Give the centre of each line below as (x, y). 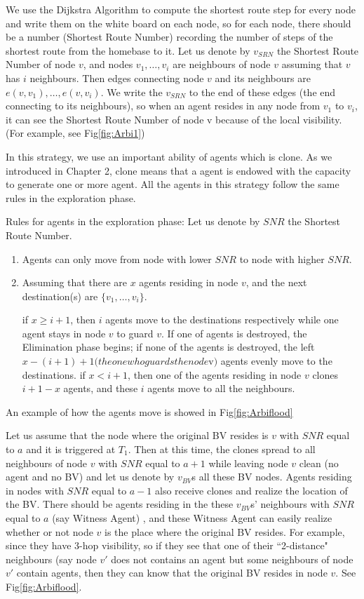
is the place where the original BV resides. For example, (225, 531)
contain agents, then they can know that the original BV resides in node (172, 573)
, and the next (276, 282)
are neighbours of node (222, 64)
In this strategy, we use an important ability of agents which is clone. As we (169, 156)
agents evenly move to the (276, 361)
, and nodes (108, 64)
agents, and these (101, 388)
